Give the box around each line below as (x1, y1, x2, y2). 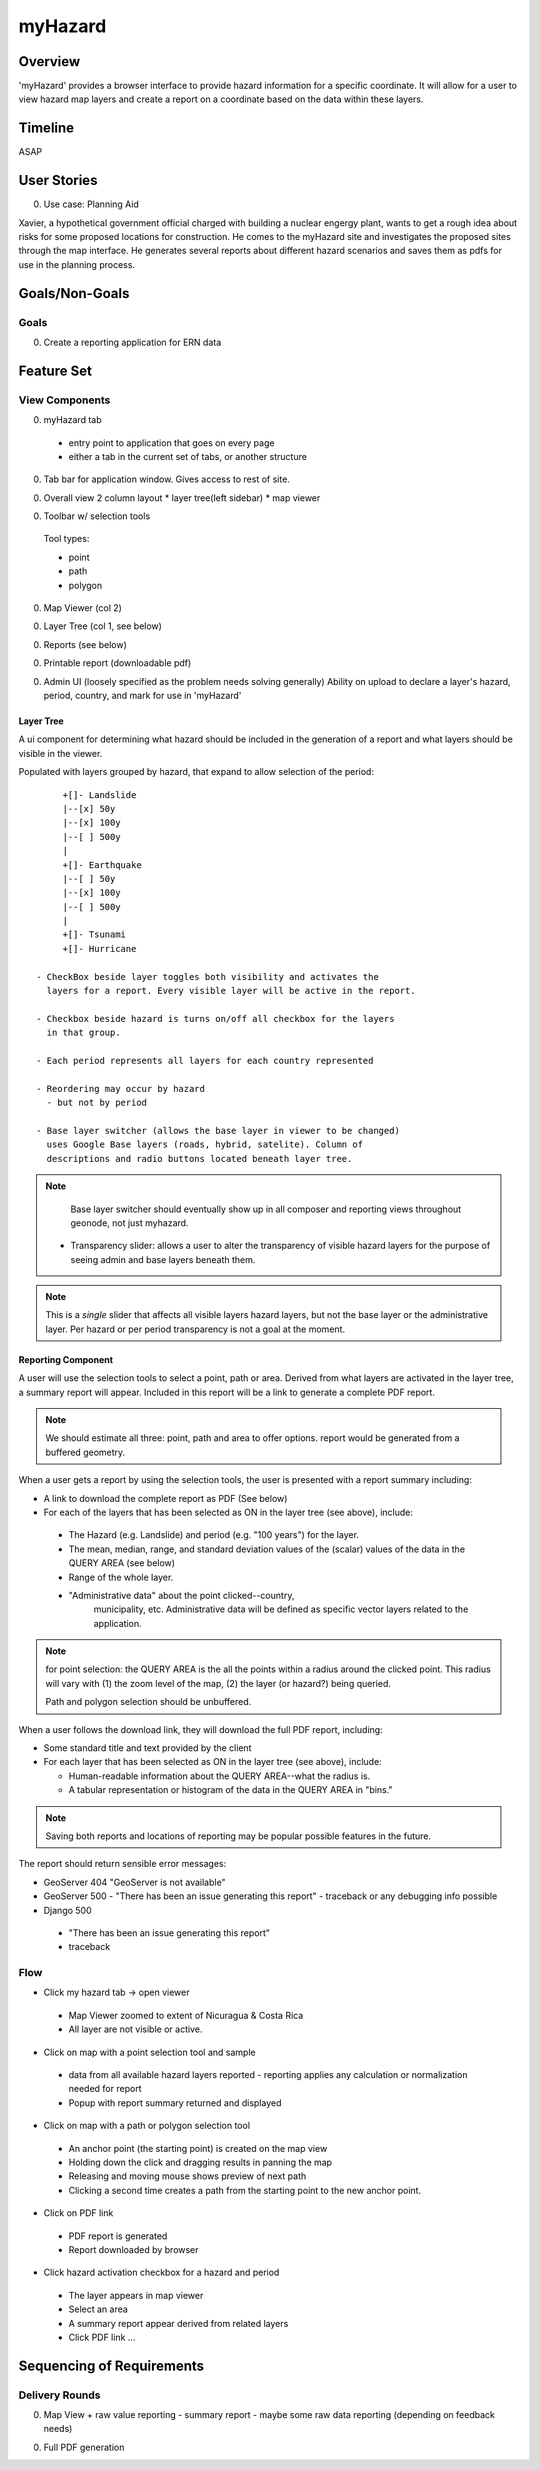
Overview (18, 53, 81, 70)
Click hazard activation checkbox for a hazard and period (43, 2266, 280, 2279)
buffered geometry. (45, 1446, 126, 1458)
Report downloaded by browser (68, 2243, 199, 2255)
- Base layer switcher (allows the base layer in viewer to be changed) (36, 1125, 400, 1136)
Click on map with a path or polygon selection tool (43, 2120, 250, 2132)
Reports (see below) (43, 638, 127, 650)
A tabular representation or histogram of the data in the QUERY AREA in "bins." (68, 1784, 394, 1796)
